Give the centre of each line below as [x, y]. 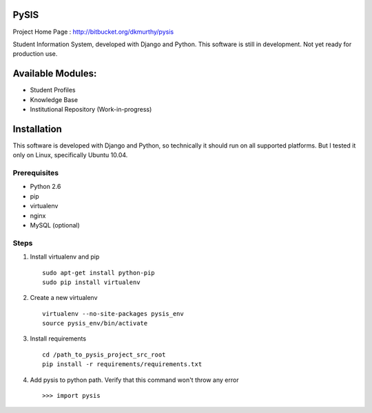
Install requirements [58, 339]
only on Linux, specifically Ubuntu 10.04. [70, 155]
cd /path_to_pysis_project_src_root [104, 354]
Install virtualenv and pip [65, 257]
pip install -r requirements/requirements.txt [122, 364]
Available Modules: [55, 73]
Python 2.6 [45, 187]
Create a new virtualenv [64, 298]
